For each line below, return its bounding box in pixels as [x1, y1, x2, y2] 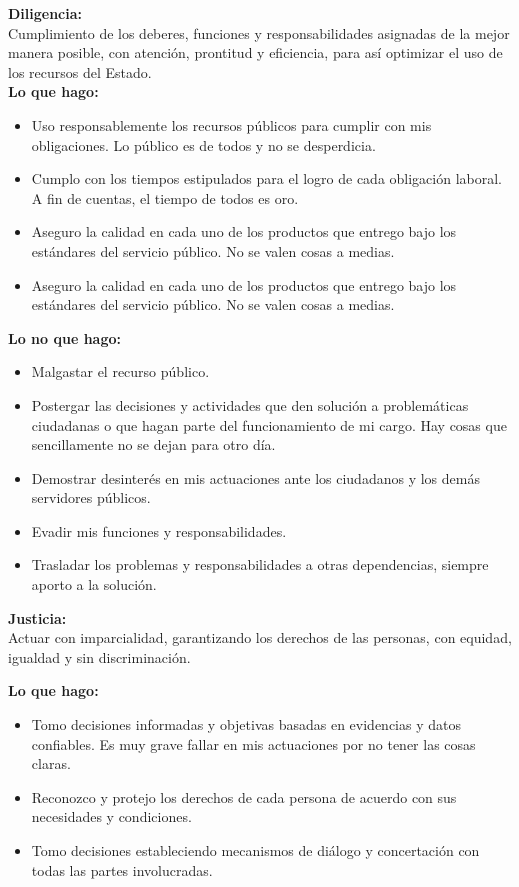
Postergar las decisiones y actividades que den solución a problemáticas [31, 394, 469, 415]
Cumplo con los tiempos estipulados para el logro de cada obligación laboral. [31, 168, 503, 189]
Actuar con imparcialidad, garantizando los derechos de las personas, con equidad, [8, 627, 512, 648]
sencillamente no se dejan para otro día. [31, 434, 276, 455]
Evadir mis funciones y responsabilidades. [31, 520, 287, 541]
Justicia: [8, 607, 67, 628]
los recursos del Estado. [8, 61, 152, 82]
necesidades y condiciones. [31, 806, 192, 827]
